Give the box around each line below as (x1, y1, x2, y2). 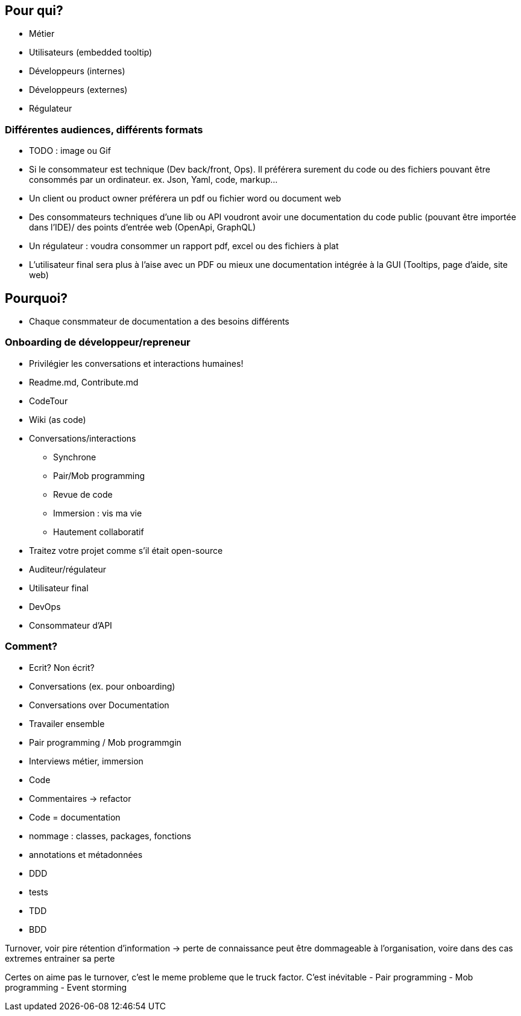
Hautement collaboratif (53, 526, 144, 537)
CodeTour (29, 395, 68, 406)
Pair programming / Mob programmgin (29, 737, 182, 748)
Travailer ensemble (29, 718, 105, 729)
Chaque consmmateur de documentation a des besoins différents (29, 316, 289, 327)
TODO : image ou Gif (29, 145, 111, 156)
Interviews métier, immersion (29, 755, 144, 766)
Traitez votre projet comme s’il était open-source (29, 545, 223, 556)
